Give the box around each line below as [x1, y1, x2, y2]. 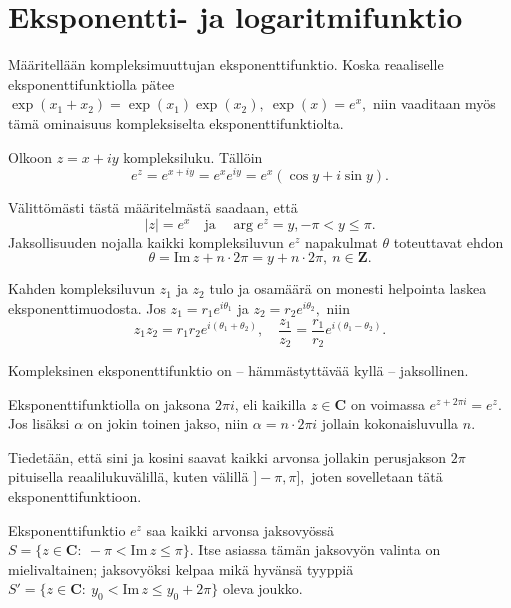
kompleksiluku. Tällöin [123, 146, 263, 167]
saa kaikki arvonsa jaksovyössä [146, 519, 335, 540]
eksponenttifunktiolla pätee [8, 73, 175, 94]
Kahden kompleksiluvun [8, 278, 156, 299]
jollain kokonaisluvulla [321, 413, 459, 434]
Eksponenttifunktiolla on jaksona [8, 393, 211, 414]
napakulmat [305, 231, 378, 252]
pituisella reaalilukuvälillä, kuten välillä [8, 466, 249, 487]
